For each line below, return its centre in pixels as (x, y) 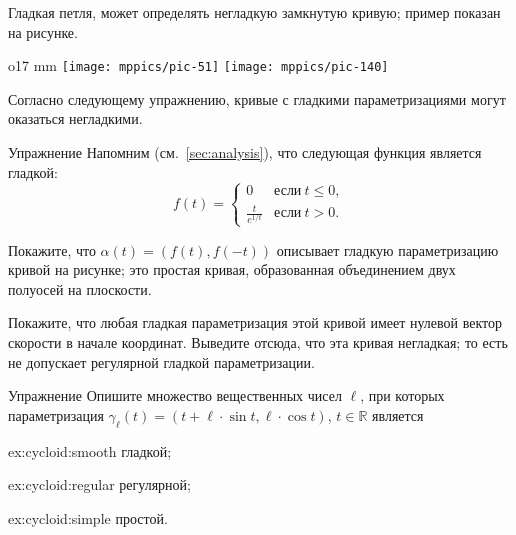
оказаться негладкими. (75, 118)
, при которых (402, 395)
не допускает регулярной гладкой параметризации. (161, 361)
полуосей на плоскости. (80, 288)
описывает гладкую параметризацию (387, 249)
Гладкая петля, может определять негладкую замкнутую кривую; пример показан (254, 12)
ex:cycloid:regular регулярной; (99, 484)
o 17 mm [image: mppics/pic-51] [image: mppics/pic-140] (198, 65)
